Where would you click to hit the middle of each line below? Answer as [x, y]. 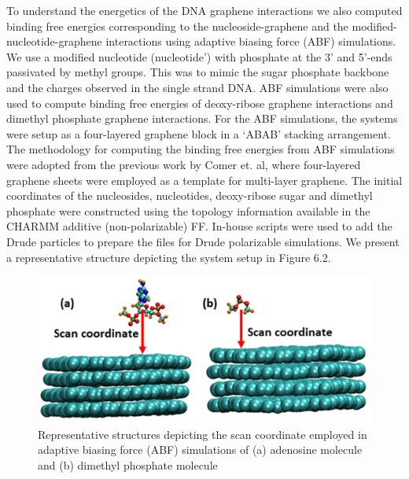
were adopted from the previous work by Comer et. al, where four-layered [184, 164]
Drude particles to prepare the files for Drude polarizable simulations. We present [203, 241]
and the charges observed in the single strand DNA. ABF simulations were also [197, 87]
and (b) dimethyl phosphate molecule [128, 465]
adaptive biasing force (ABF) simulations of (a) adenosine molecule [200, 450]
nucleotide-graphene [54, 41]
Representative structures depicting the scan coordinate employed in [203, 434]
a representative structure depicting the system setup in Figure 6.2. [169, 257]
